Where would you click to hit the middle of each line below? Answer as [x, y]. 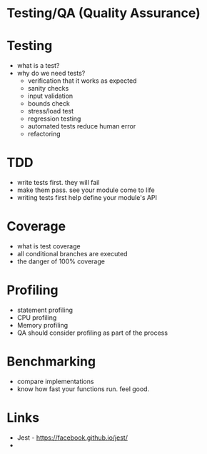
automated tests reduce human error [82, 126]
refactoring [44, 134]
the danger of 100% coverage [61, 261]
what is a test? [38, 66]
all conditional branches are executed [72, 254]
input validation [50, 96]
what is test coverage [49, 246]
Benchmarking [51, 362]
